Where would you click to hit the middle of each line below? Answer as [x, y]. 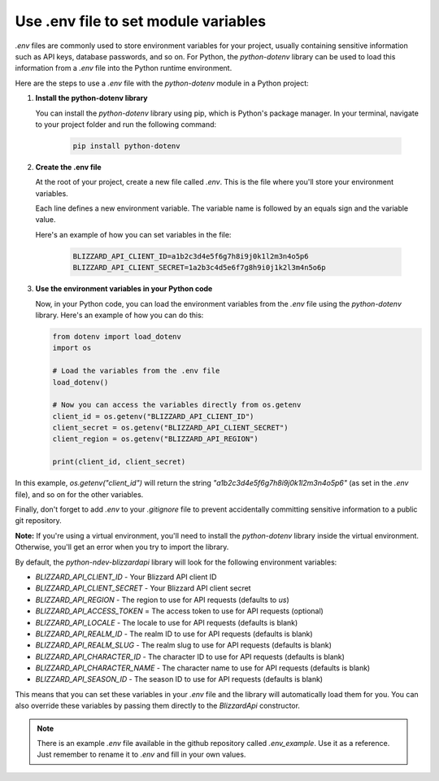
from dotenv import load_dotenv [117, 336]
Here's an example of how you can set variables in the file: [133, 234]
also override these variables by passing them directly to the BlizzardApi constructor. [158, 706]
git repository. [39, 521]
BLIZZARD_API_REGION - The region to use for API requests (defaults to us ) [162, 600]
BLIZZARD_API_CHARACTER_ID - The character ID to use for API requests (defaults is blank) [190, 657]
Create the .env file [68, 167]
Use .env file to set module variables [141, 21]
